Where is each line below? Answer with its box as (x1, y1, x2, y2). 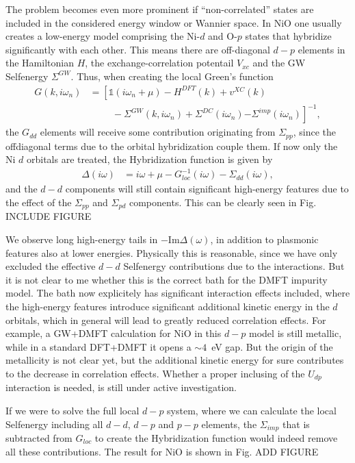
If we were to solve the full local (5, 403, 140, 417)
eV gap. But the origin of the (211, 339, 333, 353)
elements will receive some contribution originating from (40, 125, 276, 139)
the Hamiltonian (5, 55, 74, 70)
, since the (293, 125, 337, 139)
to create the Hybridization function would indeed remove (94, 430, 338, 445)
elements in (298, 42, 345, 56)
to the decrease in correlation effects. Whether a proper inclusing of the (5, 366, 305, 380)
